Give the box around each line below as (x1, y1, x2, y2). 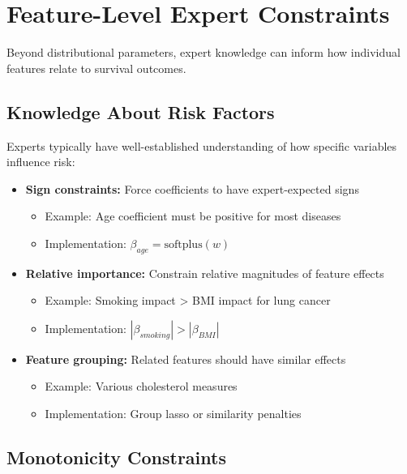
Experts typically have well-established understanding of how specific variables (6, 137, 397, 154)
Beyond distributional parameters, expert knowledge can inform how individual (6, 44, 401, 61)
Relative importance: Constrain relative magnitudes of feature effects (25, 264, 384, 281)
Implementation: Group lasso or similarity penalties (45, 405, 302, 422)
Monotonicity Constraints (6, 445, 226, 470)
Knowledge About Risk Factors (6, 99, 275, 124)
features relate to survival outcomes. (6, 59, 186, 76)
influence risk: (6, 153, 75, 170)
